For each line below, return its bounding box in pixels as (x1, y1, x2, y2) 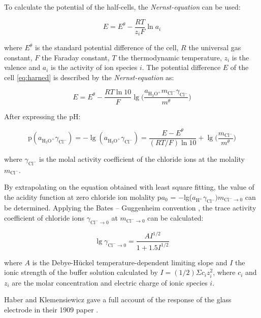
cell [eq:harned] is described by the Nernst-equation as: (4, 72, 174, 82)
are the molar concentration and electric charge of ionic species (12, 277, 208, 288)
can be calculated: (147, 213, 204, 223)
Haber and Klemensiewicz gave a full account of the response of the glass (4, 294, 232, 305)
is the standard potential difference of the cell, (35, 42, 179, 53)
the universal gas (188, 42, 241, 53)
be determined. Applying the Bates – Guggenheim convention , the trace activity (4, 202, 256, 213)
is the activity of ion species (51, 62, 138, 73)
